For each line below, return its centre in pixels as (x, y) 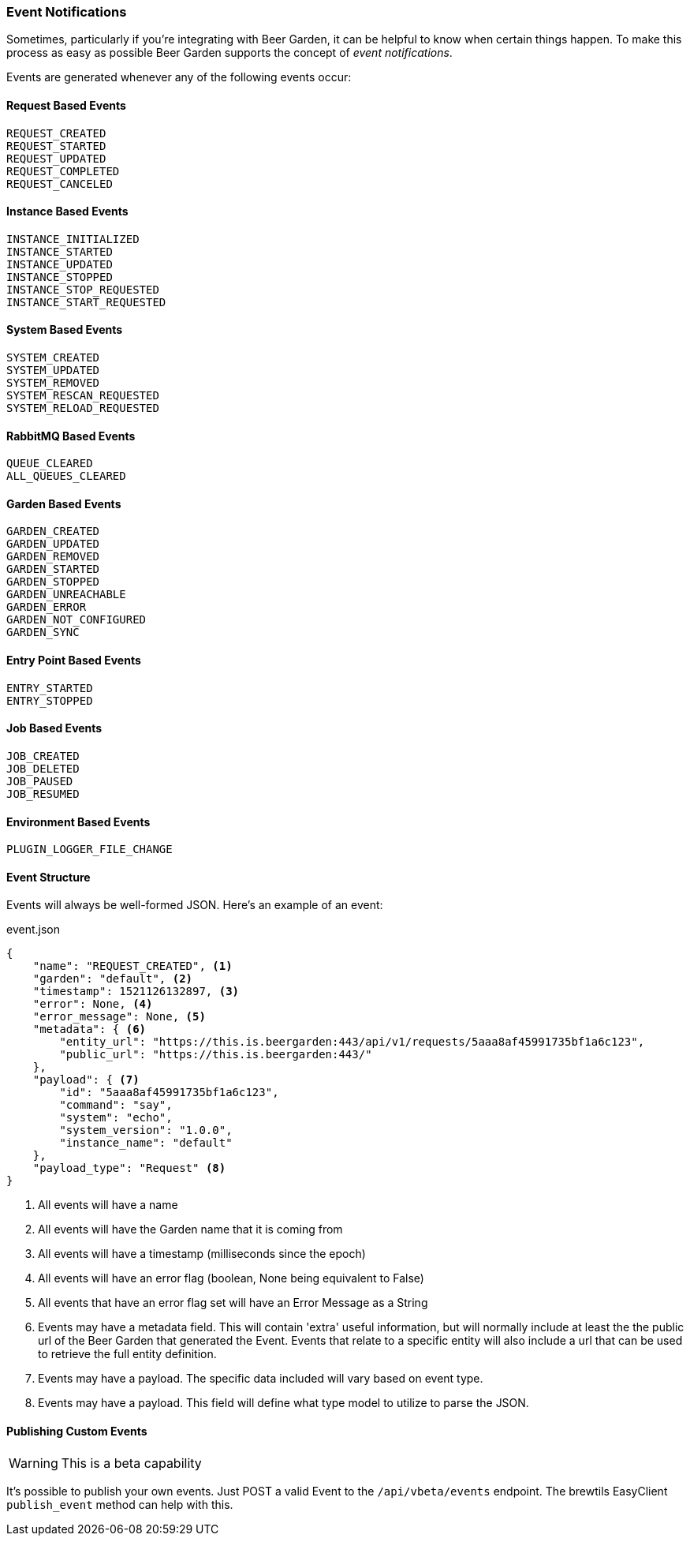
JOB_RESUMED (43, 793)
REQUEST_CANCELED (60, 183)
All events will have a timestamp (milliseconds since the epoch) (202, 1254)
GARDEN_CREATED (53, 531)
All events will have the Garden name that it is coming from (190, 1229)
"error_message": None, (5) (119, 1017)
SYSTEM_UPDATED (53, 371)
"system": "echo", (116, 1118)
